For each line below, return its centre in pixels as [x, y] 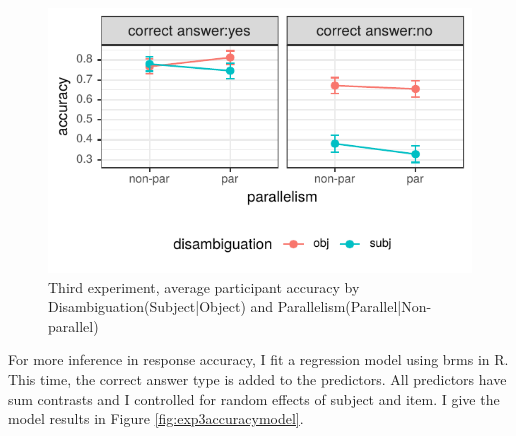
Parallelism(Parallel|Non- [354, 306]
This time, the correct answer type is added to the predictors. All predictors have [257, 378]
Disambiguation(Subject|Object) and [161, 306]
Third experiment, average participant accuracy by [204, 286]
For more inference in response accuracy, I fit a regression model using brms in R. [258, 359]
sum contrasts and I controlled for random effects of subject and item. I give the [254, 398]
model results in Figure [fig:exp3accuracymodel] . [156, 418]
